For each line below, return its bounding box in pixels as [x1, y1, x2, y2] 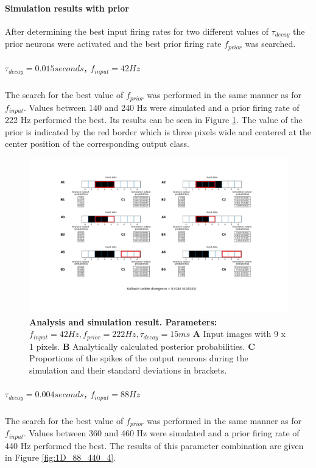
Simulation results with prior [5, 1, 129, 14]
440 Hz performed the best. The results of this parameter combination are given [5, 439, 304, 452]
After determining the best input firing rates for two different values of [5, 24, 269, 37]
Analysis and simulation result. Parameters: [29, 315, 217, 328]
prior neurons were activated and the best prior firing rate [5, 37, 222, 50]
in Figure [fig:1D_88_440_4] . [5, 451, 116, 464]
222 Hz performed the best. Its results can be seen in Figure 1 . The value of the [5, 113, 303, 126]
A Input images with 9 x [192, 327, 286, 340]
